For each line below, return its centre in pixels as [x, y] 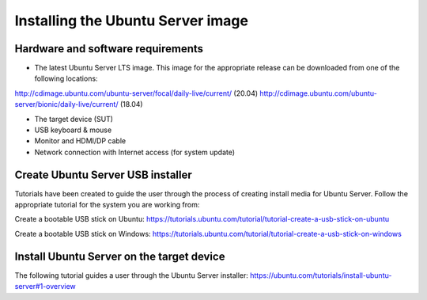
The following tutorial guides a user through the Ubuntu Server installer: [132, 275]
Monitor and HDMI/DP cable [80, 141]
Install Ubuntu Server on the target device [120, 256]
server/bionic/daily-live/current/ [66, 104]
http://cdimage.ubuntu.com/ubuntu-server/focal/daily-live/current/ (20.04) [136, 93]
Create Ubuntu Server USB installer [104, 175]
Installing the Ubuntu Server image [132, 21]
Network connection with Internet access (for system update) [135, 152]
